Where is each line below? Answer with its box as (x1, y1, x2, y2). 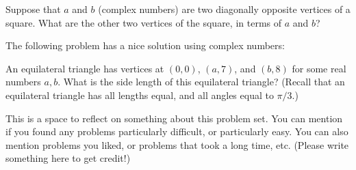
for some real (292, 61, 346, 75)
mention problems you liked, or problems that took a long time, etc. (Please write (5, 137, 349, 152)
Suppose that (5, 2, 61, 16)
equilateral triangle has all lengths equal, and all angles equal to (5, 87, 274, 102)
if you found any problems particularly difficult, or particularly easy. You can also (5, 124, 348, 139)
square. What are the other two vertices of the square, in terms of (5, 15, 282, 29)
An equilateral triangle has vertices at (5, 61, 164, 75)
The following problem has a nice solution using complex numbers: (5, 38, 285, 53)
